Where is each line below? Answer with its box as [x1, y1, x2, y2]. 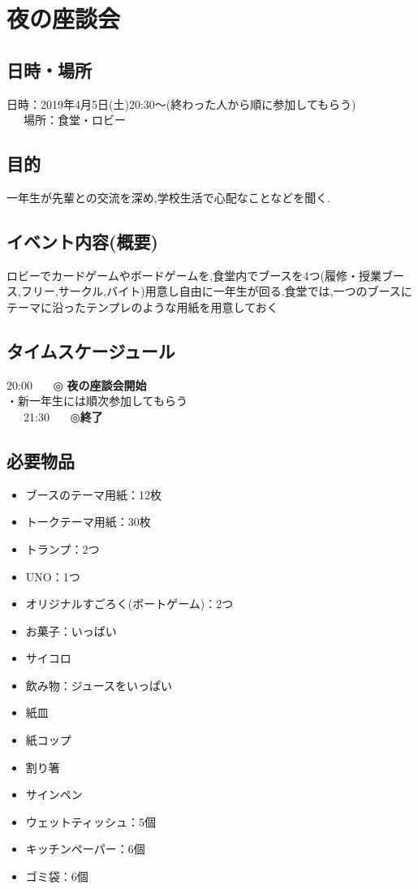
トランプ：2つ [25, 540, 100, 557]
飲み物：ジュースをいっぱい [25, 676, 173, 693]
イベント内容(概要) [6, 228, 158, 253]
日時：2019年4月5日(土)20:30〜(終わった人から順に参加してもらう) [6, 95, 356, 112]
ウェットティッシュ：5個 [25, 813, 156, 830]
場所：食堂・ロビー [23, 111, 126, 128]
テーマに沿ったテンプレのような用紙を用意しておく [6, 298, 278, 315]
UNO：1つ [25, 567, 80, 585]
